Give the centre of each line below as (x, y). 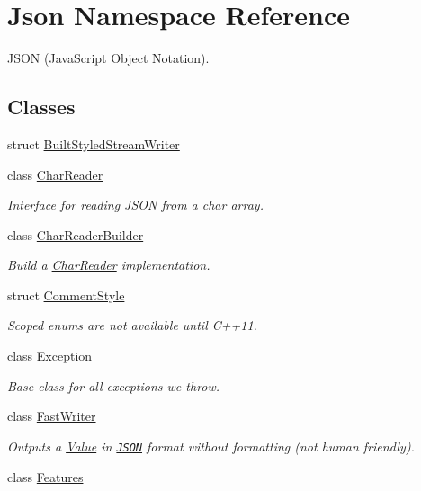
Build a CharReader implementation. (109, 265)
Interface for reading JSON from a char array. (135, 205)
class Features (45, 476)
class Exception (50, 356)
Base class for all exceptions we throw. (114, 385)
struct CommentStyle (66, 295)
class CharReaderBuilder (76, 234)
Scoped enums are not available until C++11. (132, 325)
